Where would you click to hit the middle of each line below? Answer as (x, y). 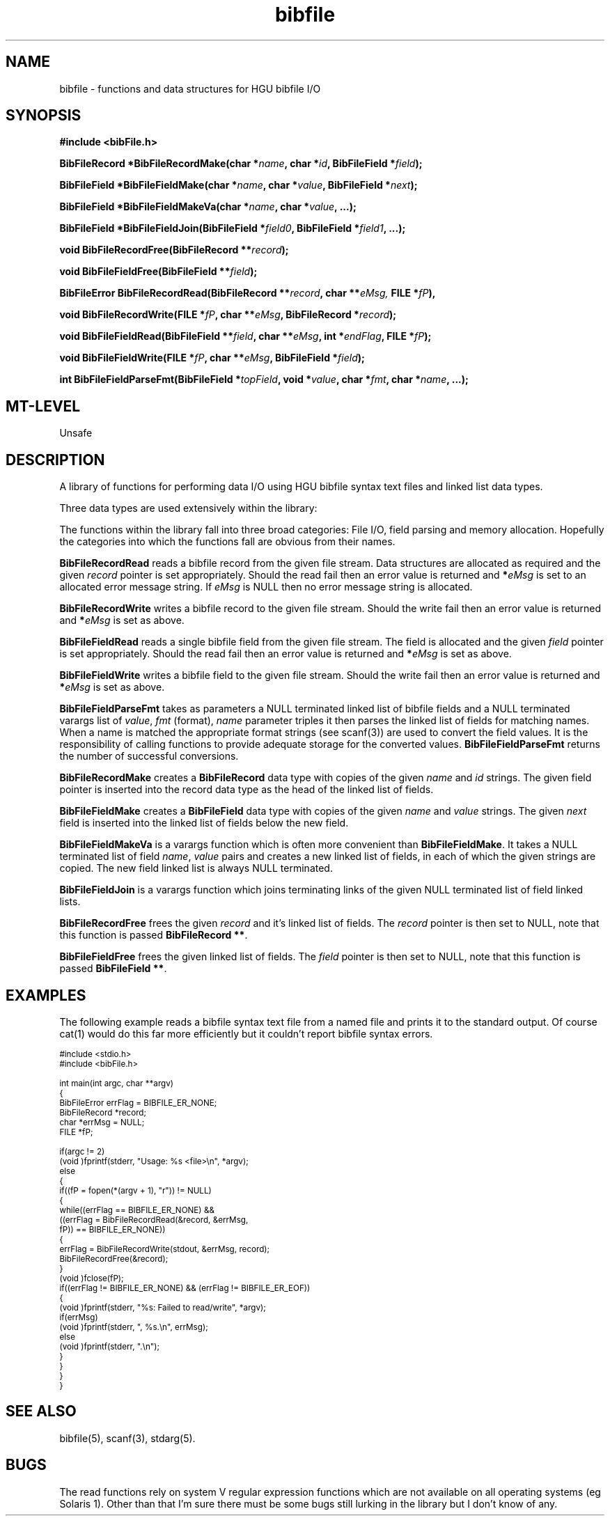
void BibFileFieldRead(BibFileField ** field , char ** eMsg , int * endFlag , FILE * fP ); (245, 336)
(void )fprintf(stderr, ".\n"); (109, 1346)
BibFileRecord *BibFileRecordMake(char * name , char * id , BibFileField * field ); (241, 164)
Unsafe (76, 433)
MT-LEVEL (43, 406)
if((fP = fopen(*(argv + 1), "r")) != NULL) (135, 1190)
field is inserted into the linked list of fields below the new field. (204, 823)
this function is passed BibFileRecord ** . (154, 935)
